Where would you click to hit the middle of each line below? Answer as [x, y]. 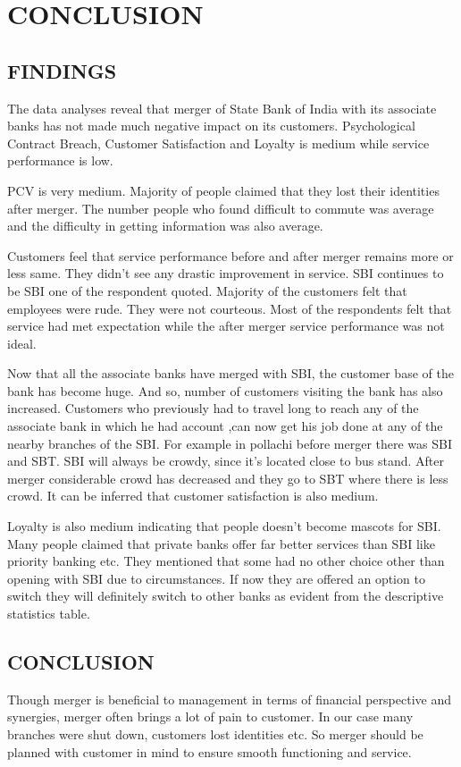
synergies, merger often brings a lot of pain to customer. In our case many [210, 716]
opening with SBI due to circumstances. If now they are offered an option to [216, 578]
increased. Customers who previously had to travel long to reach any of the [213, 408]
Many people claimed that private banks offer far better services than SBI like [221, 543]
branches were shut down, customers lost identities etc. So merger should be [215, 734]
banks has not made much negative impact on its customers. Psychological [211, 126]
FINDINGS [62, 70]
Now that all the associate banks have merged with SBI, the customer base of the [230, 373]
